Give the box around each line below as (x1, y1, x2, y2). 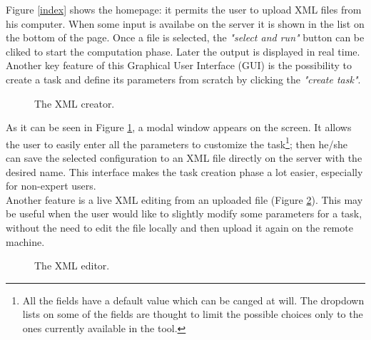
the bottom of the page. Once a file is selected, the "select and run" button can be (6, 30, 365, 45)
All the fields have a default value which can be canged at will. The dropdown (22, 292, 365, 307)
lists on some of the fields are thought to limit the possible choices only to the (22, 306, 363, 321)
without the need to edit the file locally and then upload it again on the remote (6, 220, 353, 235)
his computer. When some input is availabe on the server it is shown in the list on (6, 16, 365, 31)
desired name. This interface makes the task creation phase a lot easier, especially (6, 164, 363, 179)
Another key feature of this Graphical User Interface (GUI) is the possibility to (6, 58, 352, 73)
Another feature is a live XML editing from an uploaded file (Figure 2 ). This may (6, 192, 363, 207)
